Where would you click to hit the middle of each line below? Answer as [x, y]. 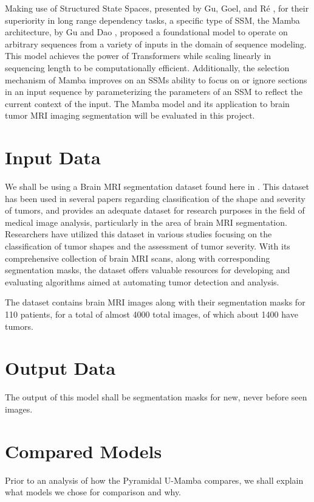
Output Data [60, 368]
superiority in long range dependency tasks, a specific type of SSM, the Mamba [152, 20]
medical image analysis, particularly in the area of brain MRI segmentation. [146, 222]
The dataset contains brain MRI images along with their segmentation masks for [155, 302]
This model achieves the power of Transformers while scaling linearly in [138, 56]
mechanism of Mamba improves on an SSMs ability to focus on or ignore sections [156, 79]
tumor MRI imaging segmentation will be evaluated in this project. [130, 115]
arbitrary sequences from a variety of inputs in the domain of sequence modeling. [156, 44]
